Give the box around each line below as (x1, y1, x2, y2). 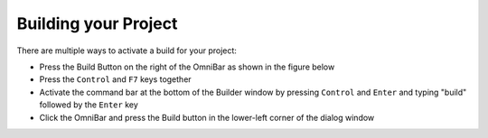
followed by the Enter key (39, 99, 139, 110)
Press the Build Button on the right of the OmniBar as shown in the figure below (39, 61, 335, 72)
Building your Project (16, 14, 178, 33)
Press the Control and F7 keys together (39, 74, 192, 85)
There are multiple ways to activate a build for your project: (16, 45, 237, 56)
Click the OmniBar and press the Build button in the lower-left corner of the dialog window (39, 112, 375, 123)
